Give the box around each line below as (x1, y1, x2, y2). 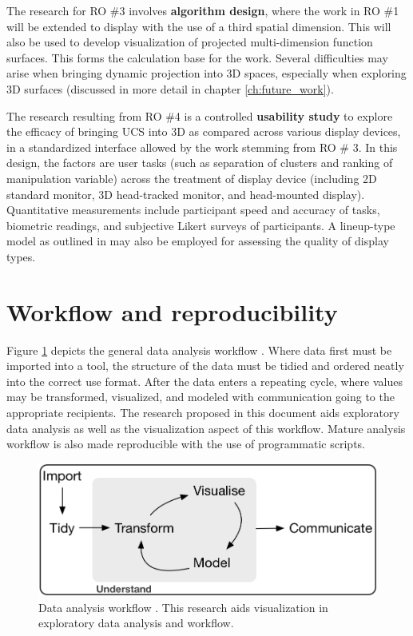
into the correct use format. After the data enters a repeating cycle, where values (6, 372, 403, 389)
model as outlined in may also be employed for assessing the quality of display (6, 233, 389, 249)
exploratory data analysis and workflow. (38, 614, 234, 631)
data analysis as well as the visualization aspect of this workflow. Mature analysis (6, 419, 406, 436)
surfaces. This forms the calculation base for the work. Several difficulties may (6, 49, 388, 66)
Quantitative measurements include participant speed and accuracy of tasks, (6, 201, 380, 218)
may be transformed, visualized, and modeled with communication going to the (6, 388, 395, 405)
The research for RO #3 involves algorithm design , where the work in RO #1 (6, 2, 399, 18)
